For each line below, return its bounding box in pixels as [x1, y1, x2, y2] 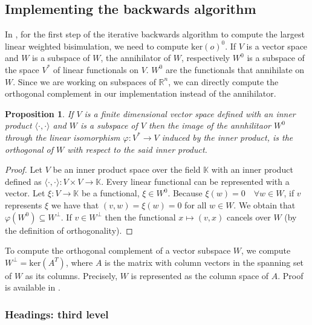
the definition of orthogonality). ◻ [5, 224, 133, 236]
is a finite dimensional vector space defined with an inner [84, 107, 296, 120]
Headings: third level [5, 306, 109, 321]
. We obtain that [233, 198, 296, 211]
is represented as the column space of [131, 269, 269, 282]
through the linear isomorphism [5, 130, 120, 143]
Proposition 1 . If [5, 107, 74, 120]
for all [184, 198, 207, 211]
